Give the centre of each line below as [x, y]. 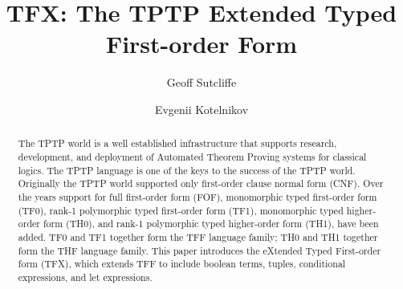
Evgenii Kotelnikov [201, 109]
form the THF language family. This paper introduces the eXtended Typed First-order [199, 250]
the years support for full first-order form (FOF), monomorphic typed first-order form [197, 196]
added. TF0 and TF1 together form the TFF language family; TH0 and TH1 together [198, 236]
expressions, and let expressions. [85, 277]
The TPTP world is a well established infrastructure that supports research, [177, 143]
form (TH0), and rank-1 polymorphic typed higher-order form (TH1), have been [211, 224]
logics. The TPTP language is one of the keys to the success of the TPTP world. [187, 170]
